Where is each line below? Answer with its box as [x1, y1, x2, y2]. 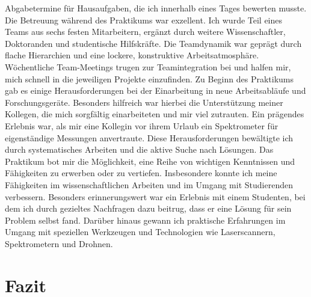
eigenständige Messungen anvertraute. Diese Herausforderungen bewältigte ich [5, 131, 294, 144]
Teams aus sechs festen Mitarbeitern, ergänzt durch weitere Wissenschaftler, [5, 25, 286, 38]
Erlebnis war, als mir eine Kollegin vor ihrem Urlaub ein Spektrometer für [5, 119, 279, 132]
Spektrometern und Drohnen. [5, 237, 113, 250]
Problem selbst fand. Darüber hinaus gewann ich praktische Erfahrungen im [5, 213, 286, 226]
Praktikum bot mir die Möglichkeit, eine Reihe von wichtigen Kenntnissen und [5, 155, 295, 167]
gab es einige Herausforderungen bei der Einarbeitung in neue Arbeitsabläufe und [5, 84, 306, 97]
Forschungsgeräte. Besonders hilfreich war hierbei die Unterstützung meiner [5, 96, 283, 108]
